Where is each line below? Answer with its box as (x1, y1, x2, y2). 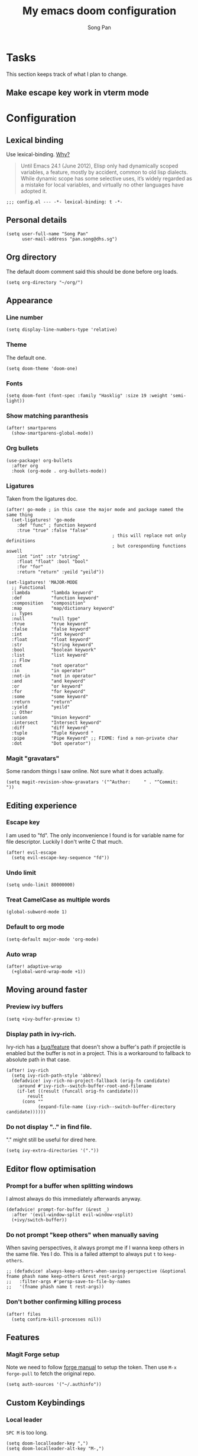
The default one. (6, 354, 47, 361)
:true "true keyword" (11, 621, 89, 627)
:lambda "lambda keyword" (11, 590, 94, 596)
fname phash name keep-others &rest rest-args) (6, 1274, 126, 1280)
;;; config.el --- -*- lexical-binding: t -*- (6, 199, 123, 205)
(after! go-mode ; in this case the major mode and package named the (6, 507, 184, 512)
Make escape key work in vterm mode (6, 88, 149, 98)
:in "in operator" (11, 667, 86, 673)
